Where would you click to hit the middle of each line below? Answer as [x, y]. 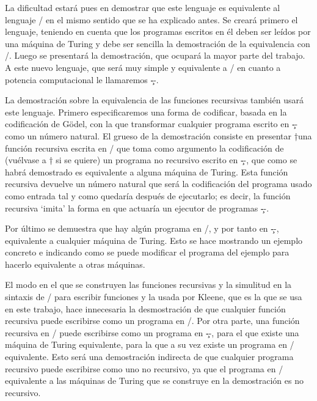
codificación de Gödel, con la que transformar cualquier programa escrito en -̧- [151, 124]
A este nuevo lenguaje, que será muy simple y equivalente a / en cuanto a [143, 67]
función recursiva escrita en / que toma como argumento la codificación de [144, 148]
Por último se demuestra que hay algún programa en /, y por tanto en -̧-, [142, 228]
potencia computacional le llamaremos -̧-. [82, 79]
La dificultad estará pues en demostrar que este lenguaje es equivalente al [143, 7]
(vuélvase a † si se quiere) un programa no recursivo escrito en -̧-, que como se [151, 160]
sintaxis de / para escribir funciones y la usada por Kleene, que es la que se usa [154, 297]
